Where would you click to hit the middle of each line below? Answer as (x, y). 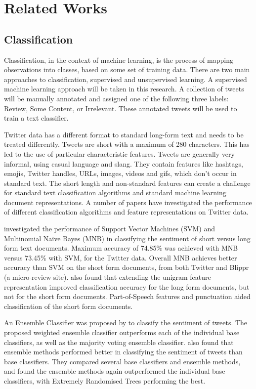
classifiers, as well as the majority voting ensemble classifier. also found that (119, 342)
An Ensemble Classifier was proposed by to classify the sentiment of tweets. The (126, 323)
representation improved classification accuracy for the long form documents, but (127, 286)
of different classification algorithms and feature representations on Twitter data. (126, 212)
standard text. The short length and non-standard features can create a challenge (127, 183)
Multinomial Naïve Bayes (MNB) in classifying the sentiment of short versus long (127, 238)
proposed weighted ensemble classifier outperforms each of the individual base (122, 332)
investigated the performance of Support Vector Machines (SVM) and (109, 229)
